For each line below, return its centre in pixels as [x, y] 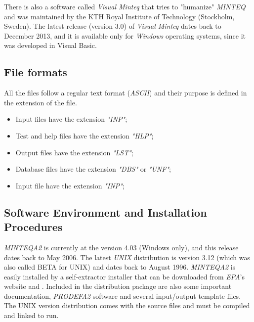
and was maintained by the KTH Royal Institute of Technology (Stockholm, [119, 16]
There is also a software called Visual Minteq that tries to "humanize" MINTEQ [125, 6]
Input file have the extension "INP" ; [70, 185]
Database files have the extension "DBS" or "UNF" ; [93, 169]
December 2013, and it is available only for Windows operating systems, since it [125, 35]
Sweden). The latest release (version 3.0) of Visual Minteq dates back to [113, 26]
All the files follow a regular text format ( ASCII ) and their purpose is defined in [126, 93]
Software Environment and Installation [106, 212]
